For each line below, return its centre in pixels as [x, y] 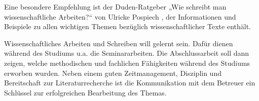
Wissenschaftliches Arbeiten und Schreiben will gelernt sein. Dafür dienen [119, 43]
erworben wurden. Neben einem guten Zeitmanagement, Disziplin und [113, 73]
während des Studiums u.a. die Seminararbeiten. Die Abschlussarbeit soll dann [127, 53]
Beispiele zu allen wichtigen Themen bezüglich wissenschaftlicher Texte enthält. [127, 26]
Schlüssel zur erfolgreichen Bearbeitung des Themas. [85, 92]
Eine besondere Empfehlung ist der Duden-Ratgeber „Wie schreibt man [115, 7]
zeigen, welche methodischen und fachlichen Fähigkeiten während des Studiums [127, 63]
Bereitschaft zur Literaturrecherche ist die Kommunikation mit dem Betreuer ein [130, 83]
